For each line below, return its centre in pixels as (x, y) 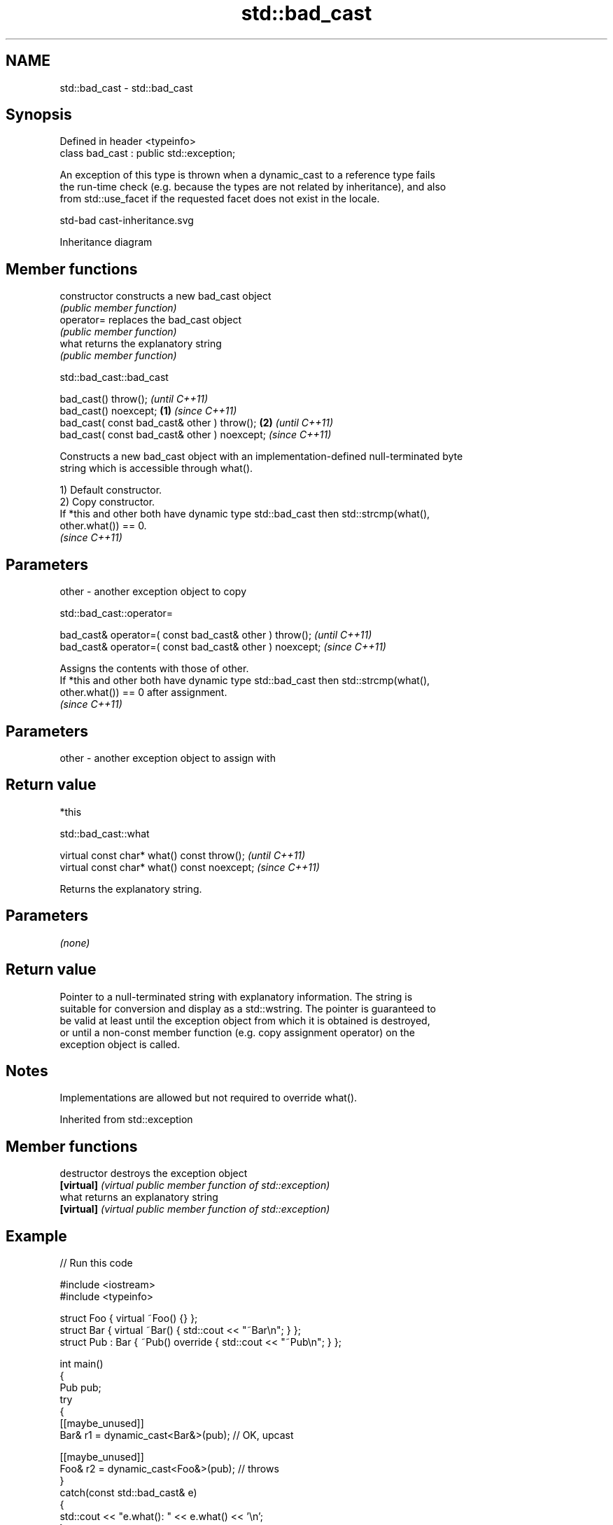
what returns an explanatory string (139, 1197)
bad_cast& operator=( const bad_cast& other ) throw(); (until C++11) (216, 635)
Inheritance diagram (106, 242)
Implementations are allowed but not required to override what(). (209, 1098)
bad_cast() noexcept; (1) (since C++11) (148, 411)
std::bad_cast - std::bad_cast (126, 88)
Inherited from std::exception (126, 1120)
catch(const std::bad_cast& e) (128, 1493)
